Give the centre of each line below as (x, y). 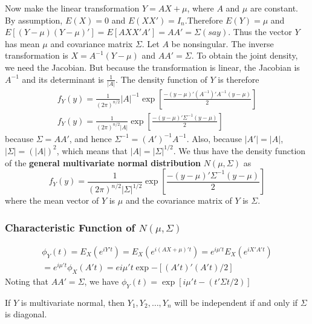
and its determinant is (63, 79)
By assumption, (34, 20)
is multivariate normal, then (73, 302)
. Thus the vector (260, 32)
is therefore (239, 79)
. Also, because (214, 138)
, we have (102, 281)
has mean (22, 43)
